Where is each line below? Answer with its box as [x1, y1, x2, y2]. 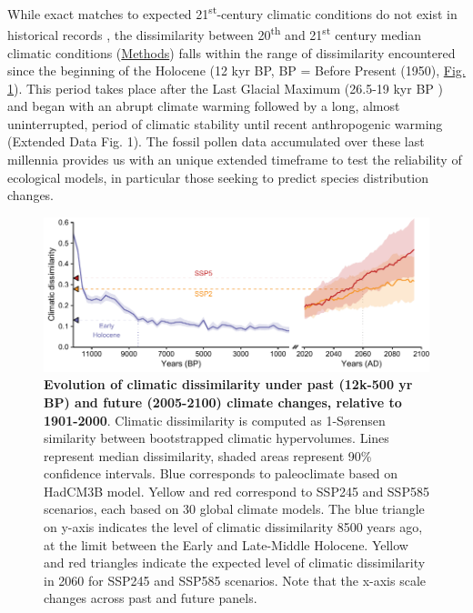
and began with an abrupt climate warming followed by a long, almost [7, 96, 400, 116]
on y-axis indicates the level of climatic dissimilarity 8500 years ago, [44, 518, 423, 537]
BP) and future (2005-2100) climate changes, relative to [44, 392, 402, 411]
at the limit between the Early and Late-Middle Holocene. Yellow [44, 535, 408, 554]
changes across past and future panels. [44, 588, 257, 608]
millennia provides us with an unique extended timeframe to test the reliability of [7, 150, 462, 169]
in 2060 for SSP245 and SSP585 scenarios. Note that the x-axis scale [44, 570, 426, 589]
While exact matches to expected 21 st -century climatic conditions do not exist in [7, 2, 458, 23]
